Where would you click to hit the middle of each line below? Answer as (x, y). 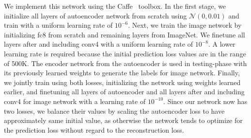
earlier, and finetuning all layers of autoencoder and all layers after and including (124, 92)
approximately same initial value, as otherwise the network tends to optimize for (123, 120)
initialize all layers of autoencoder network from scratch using (95, 15)
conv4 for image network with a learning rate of (75, 101)
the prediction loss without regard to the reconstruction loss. (94, 129)
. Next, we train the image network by (185, 25)
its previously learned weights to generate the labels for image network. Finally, (122, 73)
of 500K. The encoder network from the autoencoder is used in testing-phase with (125, 63)
